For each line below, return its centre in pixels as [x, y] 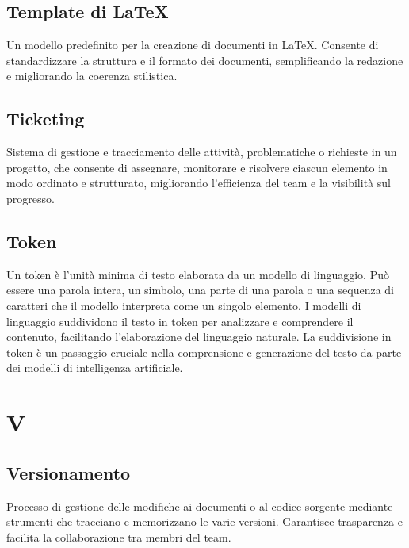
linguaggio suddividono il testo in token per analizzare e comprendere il [180, 321]
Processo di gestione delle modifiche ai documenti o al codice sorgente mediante [200, 506]
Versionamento [69, 472]
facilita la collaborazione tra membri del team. [119, 537]
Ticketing [46, 119]
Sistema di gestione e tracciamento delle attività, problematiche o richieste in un [202, 152]
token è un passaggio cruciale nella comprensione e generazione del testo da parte [204, 352]
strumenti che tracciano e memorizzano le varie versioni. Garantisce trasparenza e [204, 521]
